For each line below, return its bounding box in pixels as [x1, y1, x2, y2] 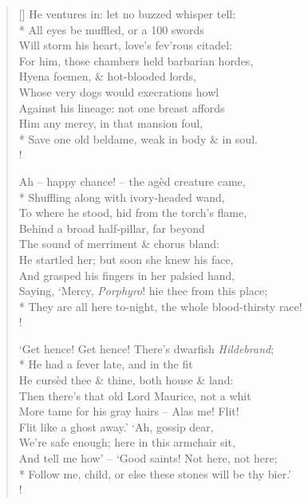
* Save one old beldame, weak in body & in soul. [18, 130, 258, 147]
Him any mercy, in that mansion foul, [18, 115, 203, 132]
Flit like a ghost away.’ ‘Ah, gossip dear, [18, 418, 214, 435]
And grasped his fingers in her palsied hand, [18, 266, 235, 283]
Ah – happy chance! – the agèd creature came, [18, 172, 246, 189]
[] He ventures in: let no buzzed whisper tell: [18, 6, 236, 22]
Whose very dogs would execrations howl [18, 83, 219, 100]
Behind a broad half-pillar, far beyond [18, 219, 205, 236]
